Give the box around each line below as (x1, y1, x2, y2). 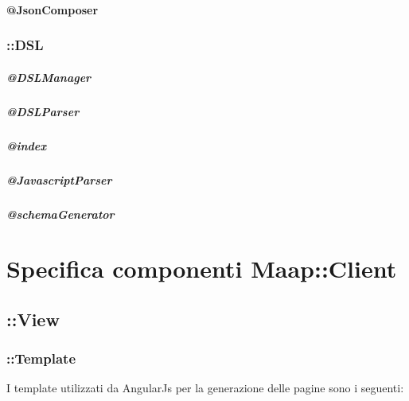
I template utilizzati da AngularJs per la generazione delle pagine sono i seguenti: (6, 380, 404, 396)
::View (6, 306, 60, 331)
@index (6, 137, 47, 154)
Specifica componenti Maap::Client (6, 252, 397, 285)
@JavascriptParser (6, 171, 112, 188)
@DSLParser (6, 103, 80, 119)
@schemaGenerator (6, 205, 115, 222)
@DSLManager (6, 68, 92, 85)
